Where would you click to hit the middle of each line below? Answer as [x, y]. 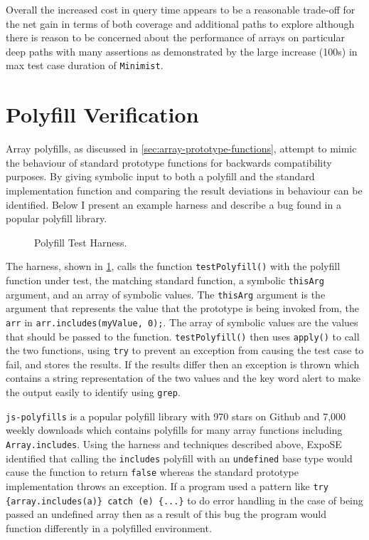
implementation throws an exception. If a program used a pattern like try [167, 486]
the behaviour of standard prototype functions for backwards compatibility [169, 162]
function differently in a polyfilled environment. [109, 528]
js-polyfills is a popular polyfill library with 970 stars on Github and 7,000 [176, 416]
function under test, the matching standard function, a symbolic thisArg [165, 280]
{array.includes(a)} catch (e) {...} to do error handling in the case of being [184, 500]
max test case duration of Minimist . [85, 65]
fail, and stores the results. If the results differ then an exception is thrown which [183, 364]
